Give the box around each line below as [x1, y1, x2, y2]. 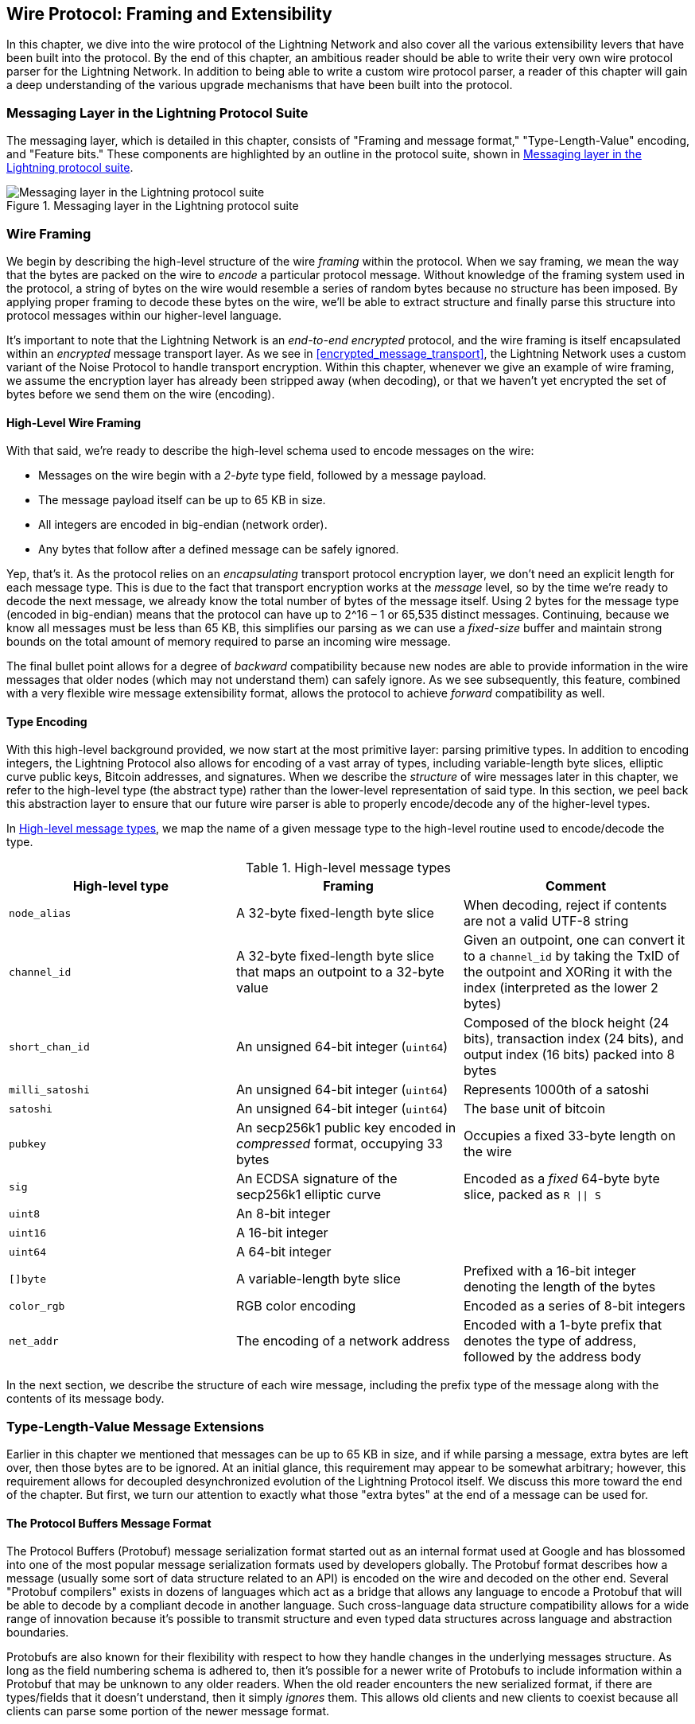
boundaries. [6, 1625, 69, 1640]
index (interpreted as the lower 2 [463, 980, 658, 996]
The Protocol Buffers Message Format [6, 1516, 212, 1530]
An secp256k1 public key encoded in [235, 1120, 456, 1136]
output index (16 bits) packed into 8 [463, 1046, 675, 1063]
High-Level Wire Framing [6, 415, 142, 429]
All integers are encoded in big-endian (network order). [38, 518, 328, 532]
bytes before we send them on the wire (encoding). [6, 386, 275, 401]
